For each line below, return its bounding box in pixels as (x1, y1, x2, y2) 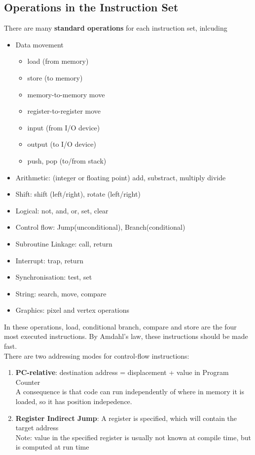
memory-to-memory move (27, 89, 105, 99)
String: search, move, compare (15, 288, 107, 298)
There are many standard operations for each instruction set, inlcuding (4, 23, 227, 33)
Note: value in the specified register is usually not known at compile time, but (15, 432, 251, 442)
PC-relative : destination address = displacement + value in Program (15, 367, 229, 377)
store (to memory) (27, 72, 83, 83)
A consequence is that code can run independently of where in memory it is (15, 386, 244, 397)
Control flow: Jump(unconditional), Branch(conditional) (15, 222, 185, 232)
